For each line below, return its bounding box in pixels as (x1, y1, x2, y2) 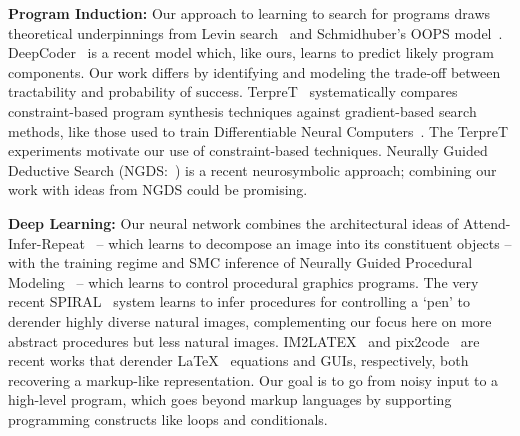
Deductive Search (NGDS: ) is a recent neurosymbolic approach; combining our (8, 159, 497, 180)
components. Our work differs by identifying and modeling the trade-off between (8, 61, 501, 82)
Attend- (463, 212, 511, 233)
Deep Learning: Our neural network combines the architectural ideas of (8, 212, 459, 233)
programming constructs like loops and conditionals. (8, 408, 328, 429)
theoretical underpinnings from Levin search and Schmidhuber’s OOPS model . (8, 22, 503, 43)
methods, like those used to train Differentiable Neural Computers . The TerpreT (8, 120, 509, 141)
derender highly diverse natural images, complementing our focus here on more (8, 310, 492, 331)
